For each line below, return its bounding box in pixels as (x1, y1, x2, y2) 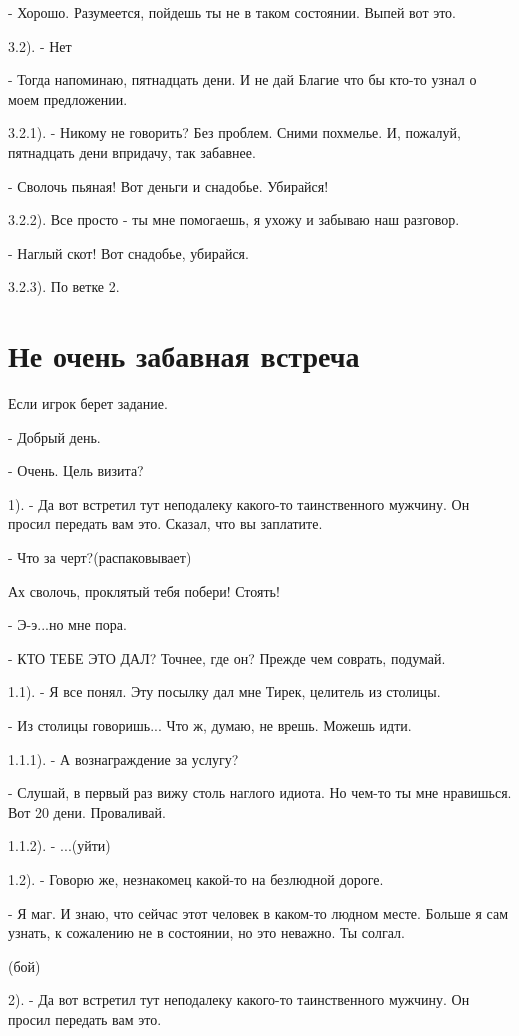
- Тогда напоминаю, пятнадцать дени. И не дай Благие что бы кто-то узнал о (8, 69, 477, 90)
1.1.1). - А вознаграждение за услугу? (8, 748, 239, 769)
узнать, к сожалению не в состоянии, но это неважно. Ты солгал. (8, 922, 405, 943)
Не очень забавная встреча (8, 335, 360, 376)
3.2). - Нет (8, 35, 72, 56)
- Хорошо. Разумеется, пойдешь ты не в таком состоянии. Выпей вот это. (8, 2, 457, 22)
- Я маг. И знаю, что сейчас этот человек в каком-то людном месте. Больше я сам (8, 902, 509, 923)
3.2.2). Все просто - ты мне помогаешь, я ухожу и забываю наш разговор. (8, 209, 460, 230)
